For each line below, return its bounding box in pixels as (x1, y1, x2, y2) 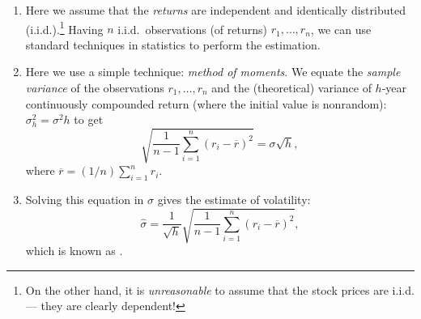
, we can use (310, 20, 372, 37)
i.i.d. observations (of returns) (117, 20, 267, 37)
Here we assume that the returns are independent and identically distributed (25, 2, 406, 18)
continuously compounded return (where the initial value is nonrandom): (25, 95, 387, 112)
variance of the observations (25, 79, 164, 96)
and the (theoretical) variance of (211, 79, 372, 96)
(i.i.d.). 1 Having (25, 18, 104, 37)
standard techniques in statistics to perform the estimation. (25, 36, 321, 53)
